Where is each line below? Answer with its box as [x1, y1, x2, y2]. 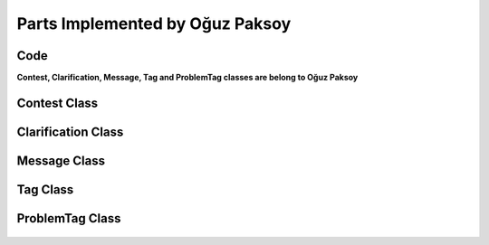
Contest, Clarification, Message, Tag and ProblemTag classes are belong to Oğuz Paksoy [16, 72, 359, 83]
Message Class [16, 153, 106, 168]
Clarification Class [16, 124, 124, 139]
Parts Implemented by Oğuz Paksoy [16, 14, 292, 33]
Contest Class [16, 95, 99, 110]
